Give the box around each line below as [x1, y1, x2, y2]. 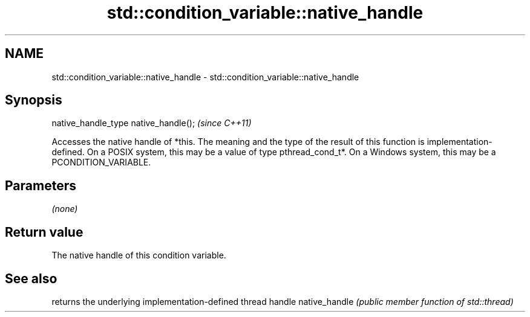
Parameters [5, 178, 76, 193]
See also [5, 271, 57, 286]
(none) [51, 203, 78, 214]
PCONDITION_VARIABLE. [51, 157, 151, 168]
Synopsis [5, 92, 62, 108]
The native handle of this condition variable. [51, 250, 226, 261]
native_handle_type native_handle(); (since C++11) [51, 118, 252, 129]
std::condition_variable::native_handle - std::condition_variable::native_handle [51, 71, 359, 82]
